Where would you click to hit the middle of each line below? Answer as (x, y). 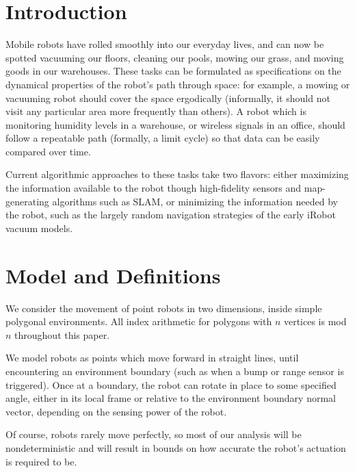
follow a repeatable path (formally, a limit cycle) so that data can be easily (163, 138)
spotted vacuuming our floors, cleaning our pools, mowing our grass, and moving (175, 57)
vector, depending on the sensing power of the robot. (116, 411)
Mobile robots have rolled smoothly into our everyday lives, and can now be (165, 44)
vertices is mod (315, 321)
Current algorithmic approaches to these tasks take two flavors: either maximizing (177, 174)
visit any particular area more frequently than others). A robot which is (156, 111)
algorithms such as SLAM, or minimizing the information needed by (195, 201)
